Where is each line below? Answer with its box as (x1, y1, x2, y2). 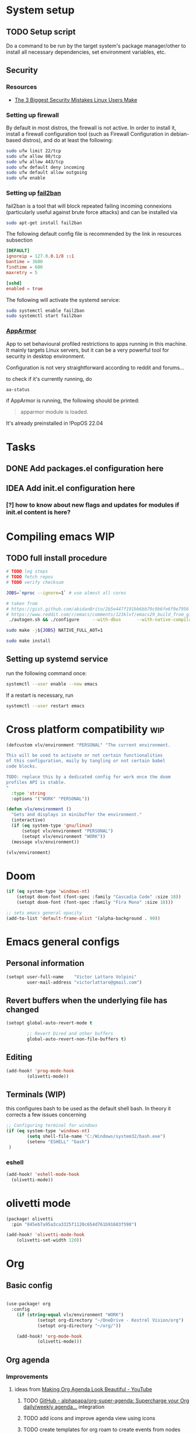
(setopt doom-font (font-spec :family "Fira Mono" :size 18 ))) (16, 899, 174, 906)
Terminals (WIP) (6, 1089, 66, 1099)
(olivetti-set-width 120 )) (16, 1237, 82, 1243)
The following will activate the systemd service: (6, 296, 121, 303)
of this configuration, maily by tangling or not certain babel (6, 758, 166, 764)
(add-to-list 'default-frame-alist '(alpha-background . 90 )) (6, 915, 160, 921)
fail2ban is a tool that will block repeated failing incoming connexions (6, 202, 172, 209)
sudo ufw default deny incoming (6, 164, 85, 170)
